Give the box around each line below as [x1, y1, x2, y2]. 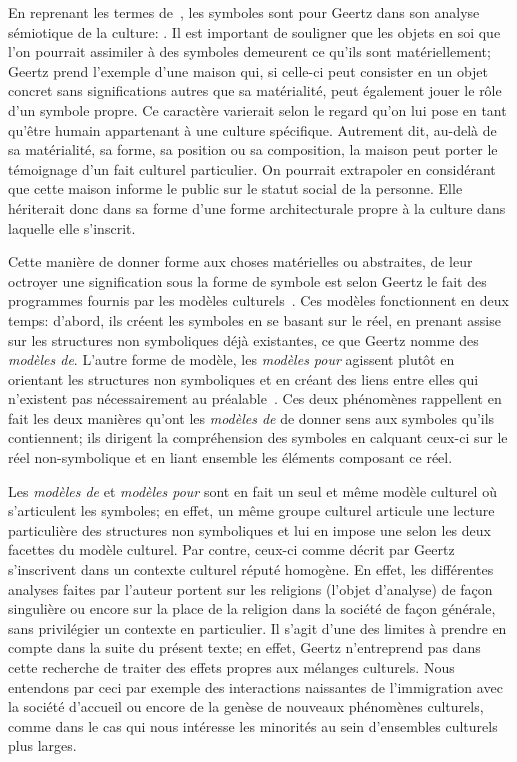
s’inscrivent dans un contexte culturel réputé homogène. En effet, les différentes [8, 559, 494, 580]
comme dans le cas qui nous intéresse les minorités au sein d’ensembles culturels [8, 715, 498, 736]
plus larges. [8, 735, 77, 756]
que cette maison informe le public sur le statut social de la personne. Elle [8, 178, 463, 199]
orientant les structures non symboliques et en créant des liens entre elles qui [8, 368, 479, 389]
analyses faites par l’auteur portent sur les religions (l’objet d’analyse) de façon [8, 578, 493, 599]
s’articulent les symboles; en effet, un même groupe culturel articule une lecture [8, 500, 495, 521]
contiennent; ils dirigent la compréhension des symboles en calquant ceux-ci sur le [8, 427, 508, 448]
